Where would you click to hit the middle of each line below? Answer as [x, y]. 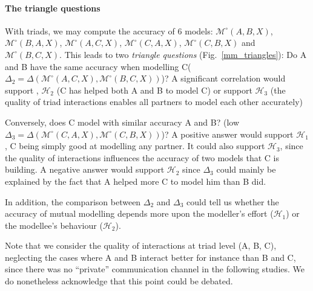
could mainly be [246, 169]
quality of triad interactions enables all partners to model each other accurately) [154, 102]
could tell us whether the [233, 201]
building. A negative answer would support [85, 169]
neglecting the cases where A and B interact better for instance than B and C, [150, 257]
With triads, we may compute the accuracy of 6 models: [109, 30]
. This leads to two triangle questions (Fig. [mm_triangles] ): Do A [183, 54]
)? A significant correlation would [223, 78]
